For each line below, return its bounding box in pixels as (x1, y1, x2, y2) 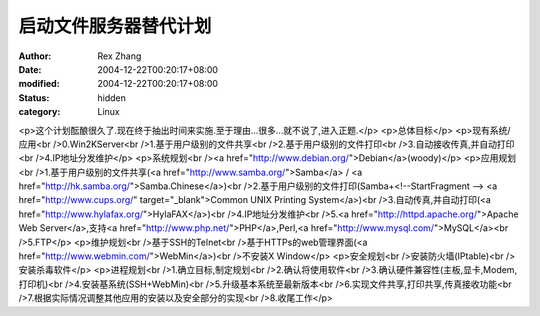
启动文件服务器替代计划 (18, 15, 212, 37)
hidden (97, 91, 127, 104)
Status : (18, 91, 50, 104)
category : (18, 106, 61, 118)
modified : (18, 78, 60, 90)
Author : (18, 50, 52, 62)
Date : (18, 63, 42, 75)
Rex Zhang (97, 50, 142, 62)
